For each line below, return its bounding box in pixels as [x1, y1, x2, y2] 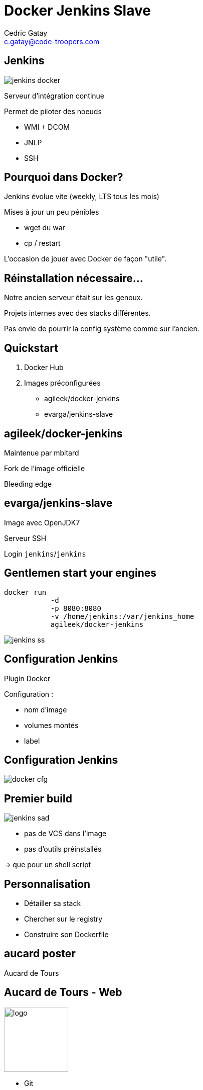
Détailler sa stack [24, 899, 81, 908]
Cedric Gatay [4, 28, 48, 37]
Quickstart [4, 341, 59, 354]
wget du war [24, 223, 65, 232]
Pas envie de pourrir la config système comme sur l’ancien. [4, 324, 199, 333]
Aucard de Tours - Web [4, 986, 122, 999]
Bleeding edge [4, 479, 52, 488]
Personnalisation [4, 877, 91, 890]
